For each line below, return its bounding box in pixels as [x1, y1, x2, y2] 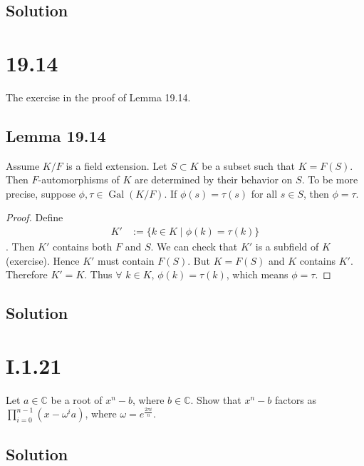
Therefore [6, 267, 48, 282]
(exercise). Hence [6, 253, 80, 268]
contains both [53, 239, 113, 254]
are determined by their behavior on [134, 172, 293, 187]
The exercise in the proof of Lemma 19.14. [6, 89, 191, 104]
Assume [6, 158, 40, 173]
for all [251, 186, 278, 201]
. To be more [301, 172, 358, 187]
